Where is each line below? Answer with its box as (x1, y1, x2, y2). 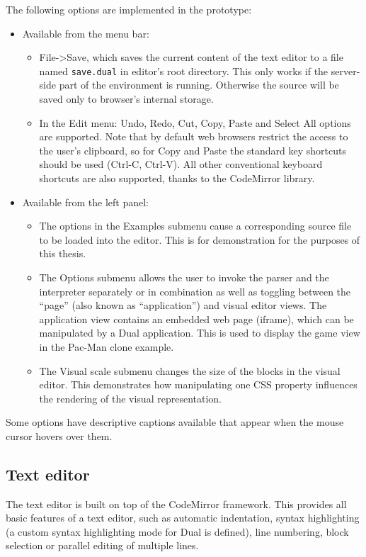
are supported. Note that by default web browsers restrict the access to (39, 129, 348, 144)
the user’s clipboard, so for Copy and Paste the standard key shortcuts (39, 142, 346, 157)
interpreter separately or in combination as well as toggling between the (39, 283, 351, 298)
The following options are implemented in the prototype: (6, 2, 252, 16)
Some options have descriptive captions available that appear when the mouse (6, 415, 344, 429)
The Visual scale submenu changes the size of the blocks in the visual (39, 363, 341, 378)
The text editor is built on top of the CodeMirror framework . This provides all (6, 496, 347, 511)
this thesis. (39, 246, 86, 261)
